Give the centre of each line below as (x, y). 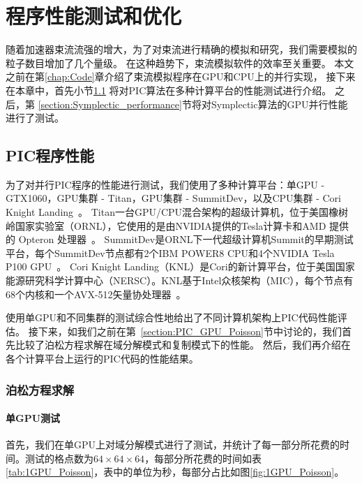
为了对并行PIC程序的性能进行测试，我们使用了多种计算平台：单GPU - (165, 184)
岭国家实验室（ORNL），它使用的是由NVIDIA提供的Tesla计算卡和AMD (166, 225)
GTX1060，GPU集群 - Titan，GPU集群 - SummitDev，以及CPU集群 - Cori (173, 198)
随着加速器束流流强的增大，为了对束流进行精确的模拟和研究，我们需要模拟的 (181, 49)
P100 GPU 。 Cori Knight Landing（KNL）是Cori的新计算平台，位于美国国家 (180, 266)
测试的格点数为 (59, 458)
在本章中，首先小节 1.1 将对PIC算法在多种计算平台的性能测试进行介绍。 (169, 90)
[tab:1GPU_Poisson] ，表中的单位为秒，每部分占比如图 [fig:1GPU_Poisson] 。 (175, 472)
